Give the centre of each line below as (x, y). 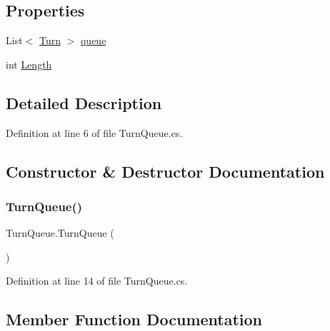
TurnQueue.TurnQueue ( (60, 233)
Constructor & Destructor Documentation (165, 171)
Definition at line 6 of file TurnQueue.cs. (94, 132)
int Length (29, 64)
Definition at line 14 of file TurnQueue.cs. (97, 281)
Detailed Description (84, 102)
